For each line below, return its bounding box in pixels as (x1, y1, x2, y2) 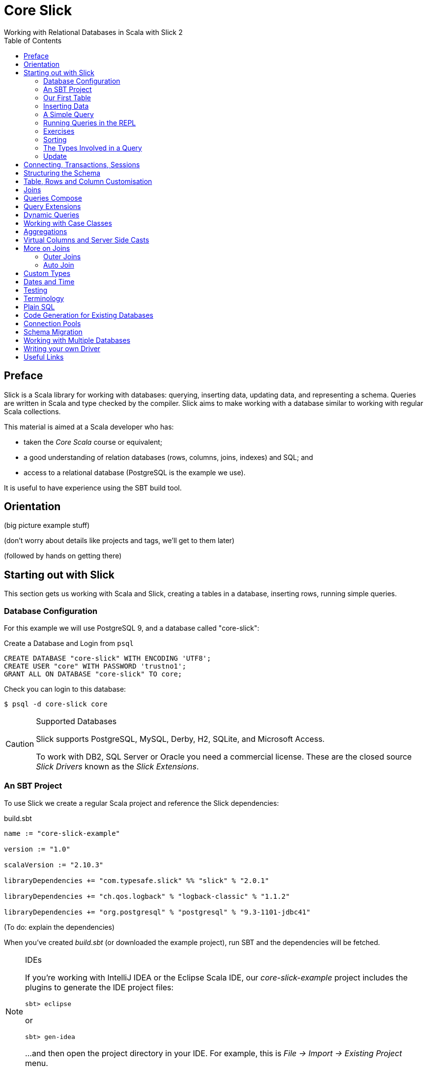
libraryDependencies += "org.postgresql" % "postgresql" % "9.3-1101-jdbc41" (4, 908, 311, 916)
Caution (5, 739, 34, 749)
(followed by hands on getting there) (4, 551, 122, 560)
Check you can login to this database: (4, 685, 126, 694)
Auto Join (43, 260, 74, 269)
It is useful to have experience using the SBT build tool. (4, 483, 182, 492)
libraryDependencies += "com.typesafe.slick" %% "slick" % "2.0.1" (4, 876, 269, 885)
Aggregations (24, 227, 67, 236)
